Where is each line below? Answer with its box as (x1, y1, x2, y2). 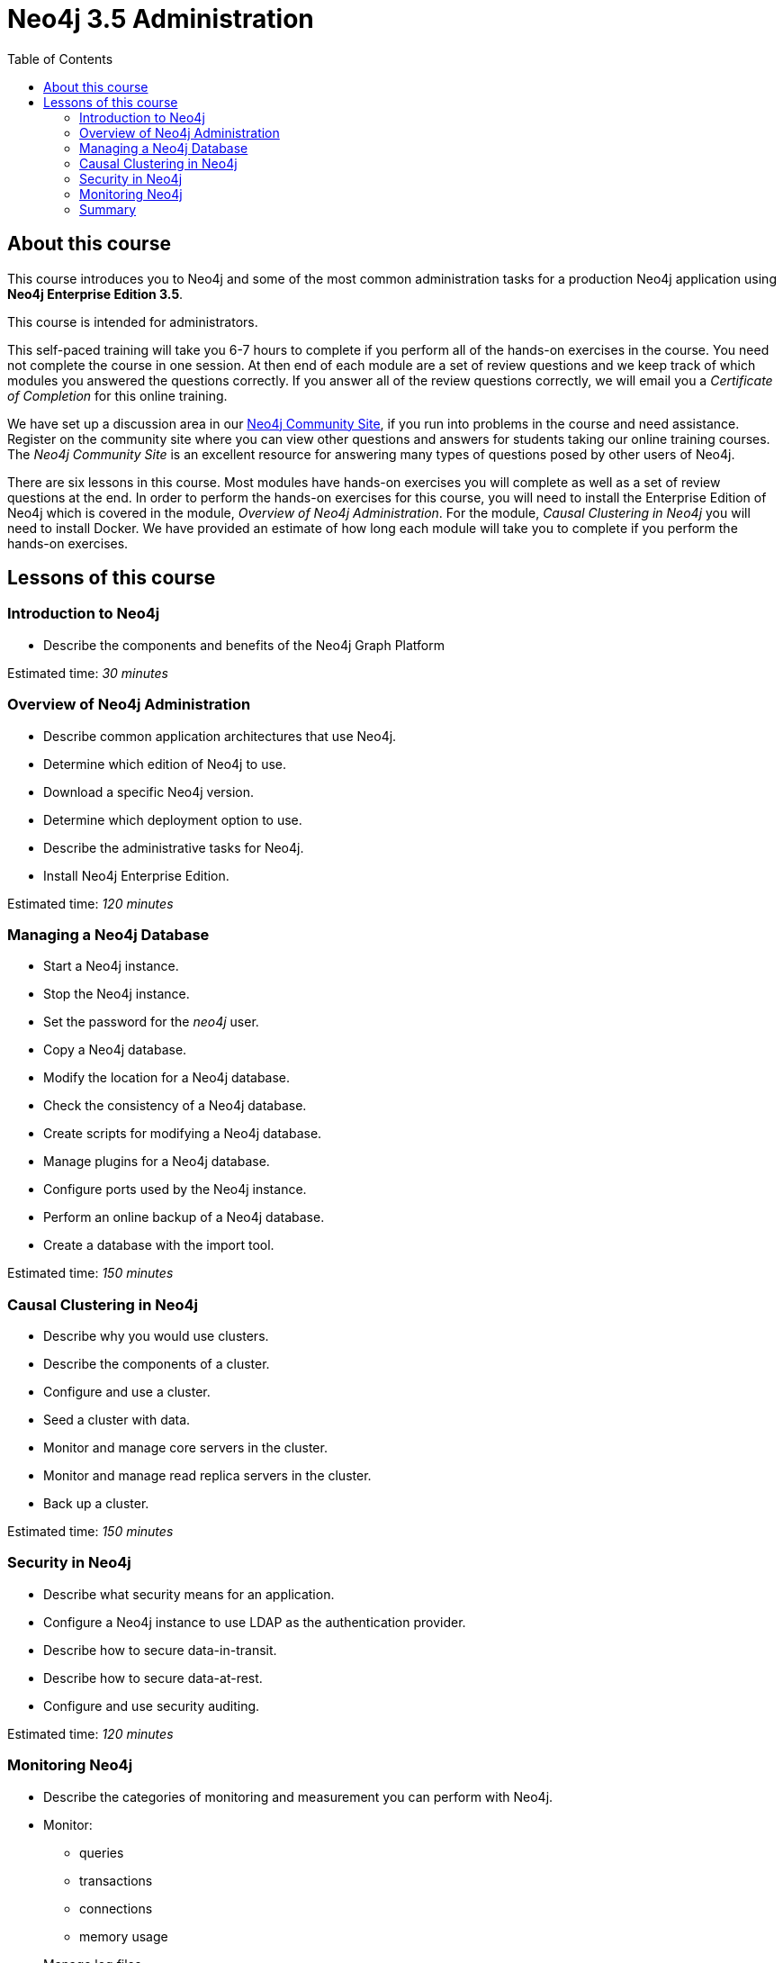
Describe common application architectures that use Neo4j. (43, 728, 397, 744)
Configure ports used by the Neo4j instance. (43, 1181, 307, 1198)
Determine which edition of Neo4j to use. (43, 755, 287, 772)
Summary (79, 201, 137, 217)
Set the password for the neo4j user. (43, 1014, 259, 1030)
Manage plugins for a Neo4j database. (43, 1153, 270, 1170)
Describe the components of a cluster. (43, 1356, 270, 1372)
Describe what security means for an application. (43, 1586, 335, 1602)
